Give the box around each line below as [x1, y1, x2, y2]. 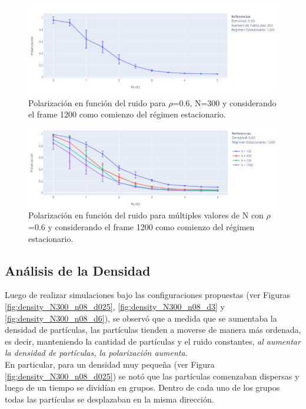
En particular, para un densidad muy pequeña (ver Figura [5, 358, 215, 370]
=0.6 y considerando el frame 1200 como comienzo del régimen [28, 220, 255, 233]
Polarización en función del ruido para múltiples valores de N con [28, 209, 264, 221]
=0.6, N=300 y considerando [172, 96, 277, 109]
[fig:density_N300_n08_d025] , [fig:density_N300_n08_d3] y [5, 300, 225, 312]
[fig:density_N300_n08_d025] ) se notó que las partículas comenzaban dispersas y [5, 369, 300, 382]
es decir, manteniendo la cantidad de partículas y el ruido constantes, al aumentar [5, 335, 301, 347]
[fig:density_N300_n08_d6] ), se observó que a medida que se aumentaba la [5, 312, 277, 324]
